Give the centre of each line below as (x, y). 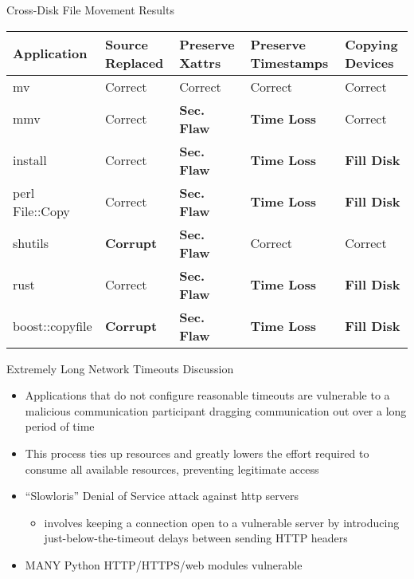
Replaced (134, 62)
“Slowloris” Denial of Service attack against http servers (162, 496)
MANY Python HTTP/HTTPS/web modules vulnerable (164, 564)
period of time (60, 426)
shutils (31, 243)
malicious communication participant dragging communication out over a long (216, 410)
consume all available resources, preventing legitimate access (172, 469)
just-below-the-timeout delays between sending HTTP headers (196, 538)
